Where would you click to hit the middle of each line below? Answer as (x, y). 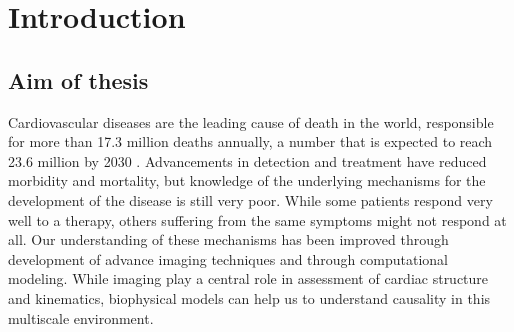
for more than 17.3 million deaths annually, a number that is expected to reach (250, 141)
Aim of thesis (78, 79)
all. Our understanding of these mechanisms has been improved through (228, 239)
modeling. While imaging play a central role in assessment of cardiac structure (248, 278)
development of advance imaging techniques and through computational (228, 258)
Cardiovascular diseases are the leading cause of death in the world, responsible (251, 121)
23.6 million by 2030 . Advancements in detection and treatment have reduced (247, 160)
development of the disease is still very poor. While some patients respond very (250, 199)
